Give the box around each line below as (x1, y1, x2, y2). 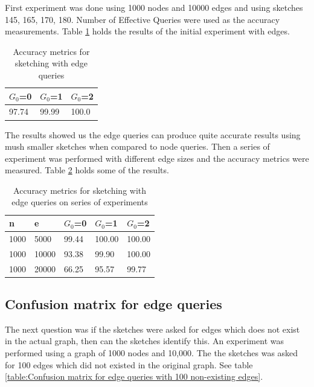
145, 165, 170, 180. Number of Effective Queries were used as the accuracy (5, 13, 280, 25)
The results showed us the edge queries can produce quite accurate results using (5, 128, 301, 141)
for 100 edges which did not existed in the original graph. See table (5, 358, 253, 371)
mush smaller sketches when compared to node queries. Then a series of (5, 140, 270, 153)
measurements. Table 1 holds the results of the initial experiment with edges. (5, 25, 290, 37)
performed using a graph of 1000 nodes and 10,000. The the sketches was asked (5, 347, 298, 359)
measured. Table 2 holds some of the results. (5, 164, 169, 176)
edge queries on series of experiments (11, 196, 148, 208)
